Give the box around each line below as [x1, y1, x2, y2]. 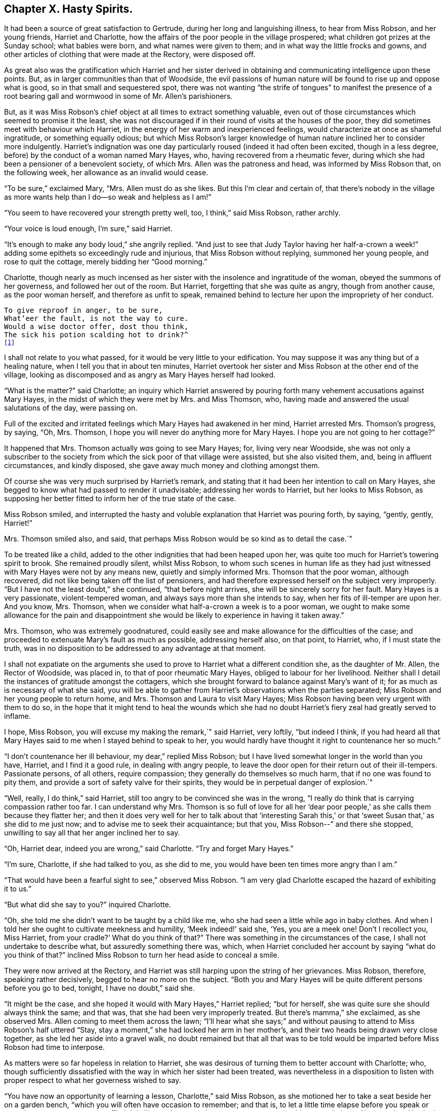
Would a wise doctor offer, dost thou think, [4, 322, 189, 331]
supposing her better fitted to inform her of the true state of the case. [4, 494, 236, 503]
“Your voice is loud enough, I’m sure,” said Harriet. [4, 224, 173, 233]
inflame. [4, 712, 31, 721]
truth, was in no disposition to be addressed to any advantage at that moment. [4, 644, 266, 653]
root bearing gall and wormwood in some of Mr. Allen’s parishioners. [4, 92, 233, 101]
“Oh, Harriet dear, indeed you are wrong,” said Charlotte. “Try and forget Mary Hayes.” [4, 844, 293, 853]
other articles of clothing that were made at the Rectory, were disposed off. [4, 50, 255, 59]
